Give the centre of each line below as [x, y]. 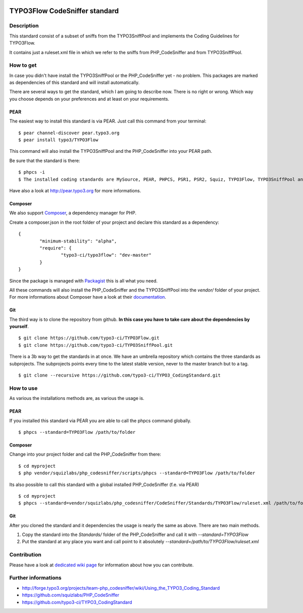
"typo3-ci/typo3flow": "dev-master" [106, 255]
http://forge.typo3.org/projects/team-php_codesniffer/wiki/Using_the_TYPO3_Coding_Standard [121, 588]
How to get [23, 65]
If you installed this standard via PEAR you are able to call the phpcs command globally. [100, 421]
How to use [23, 388]
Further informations [35, 578]
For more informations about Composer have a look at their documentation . [88, 297]
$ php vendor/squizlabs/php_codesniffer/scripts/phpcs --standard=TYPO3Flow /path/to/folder [137, 473]
